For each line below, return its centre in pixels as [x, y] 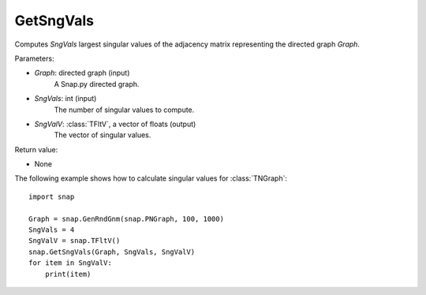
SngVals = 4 [52, 230]
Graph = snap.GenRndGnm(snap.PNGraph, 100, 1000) [127, 218]
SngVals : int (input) [65, 99]
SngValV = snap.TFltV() [75, 241]
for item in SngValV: [70, 263]
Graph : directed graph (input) [82, 73]
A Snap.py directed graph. [97, 84]
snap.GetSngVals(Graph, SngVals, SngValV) [112, 252]
